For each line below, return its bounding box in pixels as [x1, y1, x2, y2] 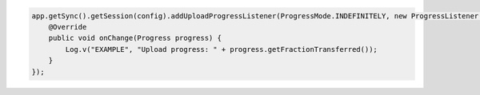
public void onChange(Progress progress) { [48, 34, 222, 43]
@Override [48, 22, 87, 31]
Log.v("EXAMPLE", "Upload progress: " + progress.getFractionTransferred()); [65, 45, 378, 53]
